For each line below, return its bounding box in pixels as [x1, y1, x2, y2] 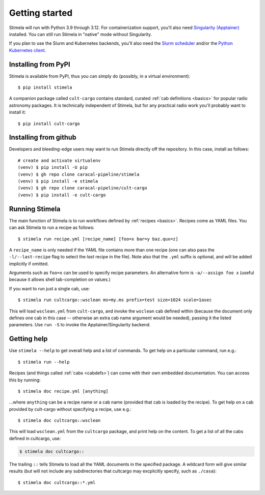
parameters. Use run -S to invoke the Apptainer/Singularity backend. [9, 322, 151, 328]
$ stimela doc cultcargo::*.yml [18, 480, 96, 485]
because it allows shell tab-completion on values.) [9, 277, 111, 282]
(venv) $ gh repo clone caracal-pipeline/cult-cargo [18, 185, 147, 191]
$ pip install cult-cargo [18, 121, 80, 126]
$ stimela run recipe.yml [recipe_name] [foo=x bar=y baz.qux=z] [18, 236, 179, 242]
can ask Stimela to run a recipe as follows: [9, 224, 95, 231]
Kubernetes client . [9, 47, 46, 53]
